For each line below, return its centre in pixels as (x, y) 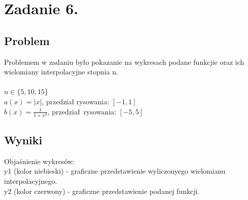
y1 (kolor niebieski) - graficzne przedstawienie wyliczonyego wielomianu (115, 171)
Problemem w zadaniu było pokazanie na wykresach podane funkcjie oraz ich (124, 62)
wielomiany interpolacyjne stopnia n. (61, 72)
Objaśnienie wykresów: (40, 161)
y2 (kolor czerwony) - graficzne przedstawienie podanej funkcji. (102, 191)
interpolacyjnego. (31, 181)
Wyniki (23, 140)
